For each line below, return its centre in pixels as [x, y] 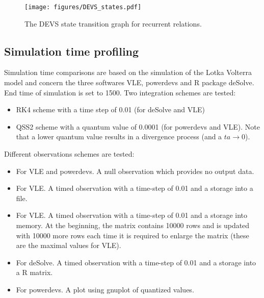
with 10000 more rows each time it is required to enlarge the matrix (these [133, 235]
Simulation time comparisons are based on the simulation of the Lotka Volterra [128, 72]
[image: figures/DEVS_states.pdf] [83, 7]
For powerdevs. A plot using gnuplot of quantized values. [105, 289]
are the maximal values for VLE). [69, 245]
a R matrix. [34, 272]
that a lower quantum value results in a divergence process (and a [119, 136]
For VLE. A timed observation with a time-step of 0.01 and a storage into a [135, 188]
